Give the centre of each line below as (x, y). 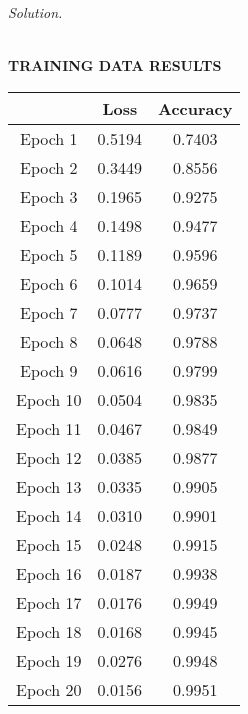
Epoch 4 (49, 225)
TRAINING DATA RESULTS (115, 65)
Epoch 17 (49, 602)
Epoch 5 (49, 254)
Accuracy (195, 108)
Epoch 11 (49, 428)
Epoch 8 (49, 341)
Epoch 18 (49, 631)
